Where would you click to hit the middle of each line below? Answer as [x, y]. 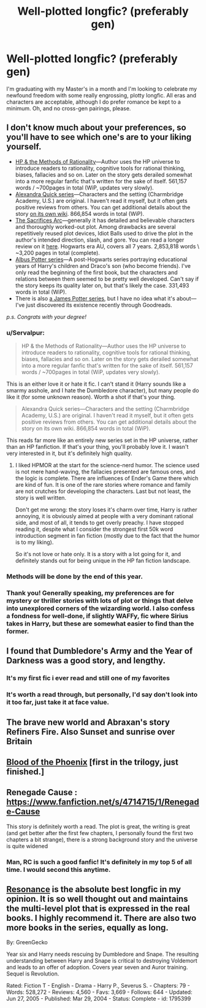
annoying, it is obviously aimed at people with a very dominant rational [104, 516]
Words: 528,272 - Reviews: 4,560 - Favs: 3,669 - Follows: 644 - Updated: [99, 992]
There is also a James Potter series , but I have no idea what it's [95, 298]
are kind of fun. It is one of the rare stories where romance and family [103, 485]
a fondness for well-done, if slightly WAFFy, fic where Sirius [97, 616]
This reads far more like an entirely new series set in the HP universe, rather [102, 440]
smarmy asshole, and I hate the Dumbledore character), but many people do [103, 391]
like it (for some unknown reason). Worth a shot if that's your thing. [91, 397]
